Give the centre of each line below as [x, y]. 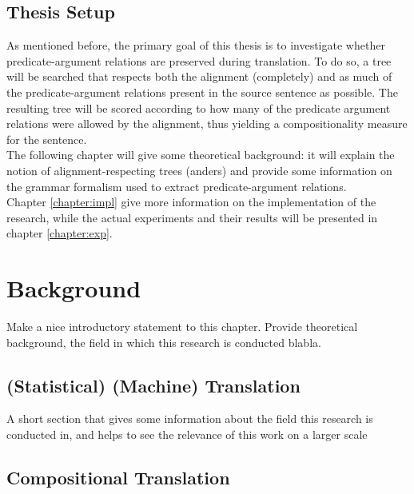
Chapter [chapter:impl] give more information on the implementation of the [191, 202]
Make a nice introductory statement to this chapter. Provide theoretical [182, 327]
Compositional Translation [118, 478]
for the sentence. [47, 139]
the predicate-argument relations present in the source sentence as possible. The [202, 92]
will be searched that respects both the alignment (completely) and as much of [199, 76]
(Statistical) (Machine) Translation [153, 385]
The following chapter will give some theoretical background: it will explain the [201, 155]
